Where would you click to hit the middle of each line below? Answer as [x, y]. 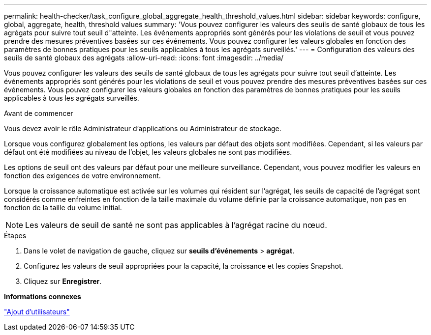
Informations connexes [43, 296]
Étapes [15, 236]
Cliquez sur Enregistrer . [63, 281]
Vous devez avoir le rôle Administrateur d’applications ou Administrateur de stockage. [143, 128]
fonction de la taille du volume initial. [63, 208]
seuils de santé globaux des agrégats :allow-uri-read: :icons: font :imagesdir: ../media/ [144, 58]
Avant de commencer [39, 113]
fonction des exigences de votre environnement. [82, 176]
